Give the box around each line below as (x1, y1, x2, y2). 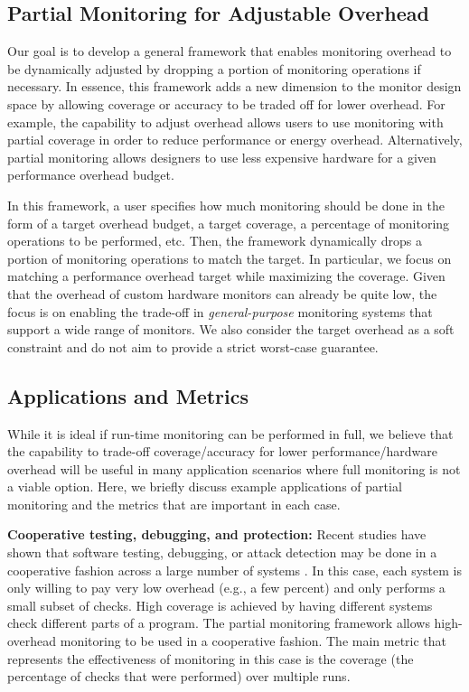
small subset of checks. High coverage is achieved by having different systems (7, 595, 433, 614)
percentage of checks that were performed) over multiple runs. (7, 667, 351, 686)
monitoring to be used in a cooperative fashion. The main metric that (60, 631, 447, 650)
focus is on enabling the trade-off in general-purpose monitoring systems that (7, 302, 433, 321)
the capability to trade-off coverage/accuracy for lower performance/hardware (7, 442, 437, 461)
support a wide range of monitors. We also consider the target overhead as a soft (7, 320, 455, 339)
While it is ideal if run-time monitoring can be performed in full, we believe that (7, 424, 454, 443)
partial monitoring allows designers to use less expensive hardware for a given (7, 147, 436, 166)
